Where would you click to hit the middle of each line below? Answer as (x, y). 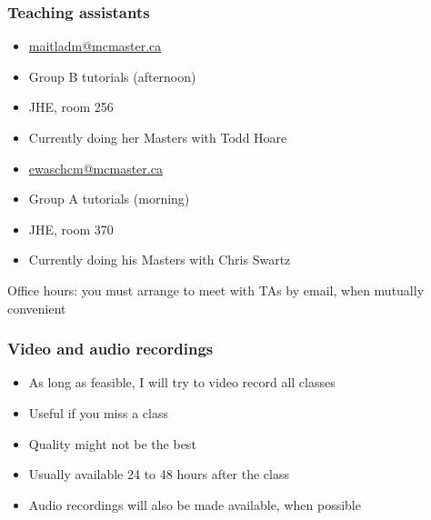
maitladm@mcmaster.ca (95, 46)
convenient (37, 308)
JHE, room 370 (71, 229)
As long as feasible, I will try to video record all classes (182, 382)
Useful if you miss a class (98, 412)
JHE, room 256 (71, 107)
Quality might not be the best (112, 443)
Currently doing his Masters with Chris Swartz (160, 260)
